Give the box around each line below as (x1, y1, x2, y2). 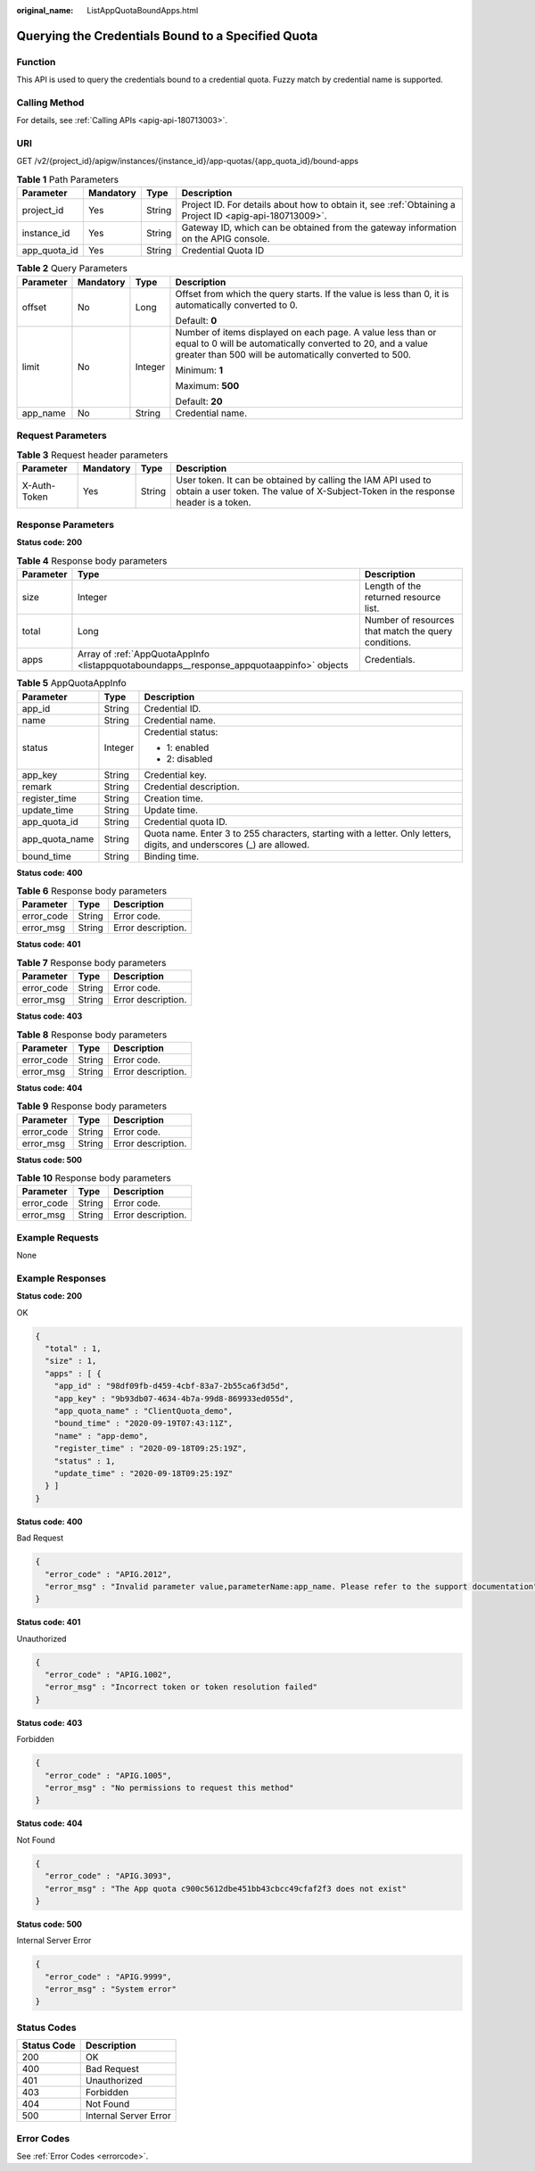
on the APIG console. (181, 233, 271, 245)
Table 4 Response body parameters (16, 555, 168, 567)
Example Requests (16, 1231, 99, 1243)
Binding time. (144, 850, 200, 863)
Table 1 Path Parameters (16, 174, 119, 186)
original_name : (16, 5, 74, 15)
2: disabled (166, 752, 213, 764)
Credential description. (144, 780, 240, 793)
